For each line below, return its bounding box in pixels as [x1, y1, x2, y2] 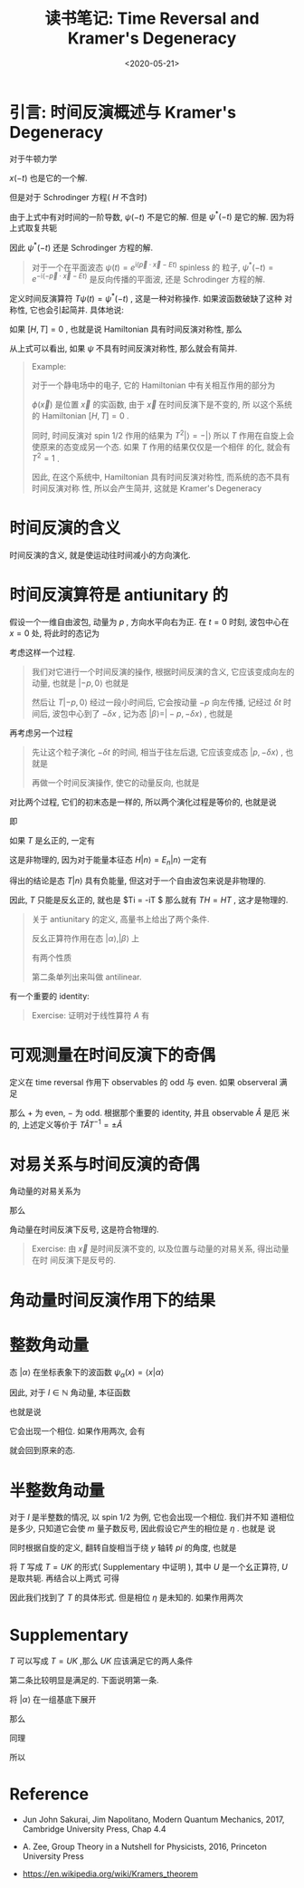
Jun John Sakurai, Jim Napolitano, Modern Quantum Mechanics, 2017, [22, 1814, 285, 1825]
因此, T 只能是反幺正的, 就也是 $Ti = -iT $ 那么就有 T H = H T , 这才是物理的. [9, 894, 289, 905]
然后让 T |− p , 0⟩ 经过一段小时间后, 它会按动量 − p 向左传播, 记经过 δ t [31, 697, 282, 708]
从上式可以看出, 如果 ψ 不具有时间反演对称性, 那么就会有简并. [9, 342, 238, 353]
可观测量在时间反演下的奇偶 [9, 1045, 216, 1065]
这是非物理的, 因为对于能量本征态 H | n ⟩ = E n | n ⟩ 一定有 [9, 854, 208, 867]
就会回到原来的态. [9, 1445, 76, 1456]
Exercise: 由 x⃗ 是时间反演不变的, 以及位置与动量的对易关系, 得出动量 [31, 1243, 290, 1255]
